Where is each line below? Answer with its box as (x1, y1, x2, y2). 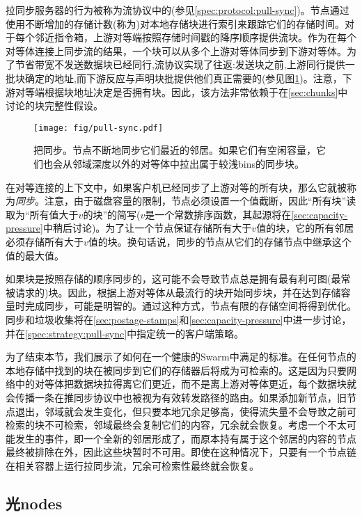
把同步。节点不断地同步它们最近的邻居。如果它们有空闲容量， (33, 143, 316, 157)
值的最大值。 (6, 248, 64, 262)
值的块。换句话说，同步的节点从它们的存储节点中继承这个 (88, 234, 352, 248)
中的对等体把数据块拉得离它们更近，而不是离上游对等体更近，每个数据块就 (15, 376, 356, 391)
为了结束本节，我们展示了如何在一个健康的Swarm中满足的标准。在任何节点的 (6, 349, 356, 364)
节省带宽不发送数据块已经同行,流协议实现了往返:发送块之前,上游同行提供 (15, 57, 345, 72)
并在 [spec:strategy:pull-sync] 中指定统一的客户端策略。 (6, 326, 244, 340)
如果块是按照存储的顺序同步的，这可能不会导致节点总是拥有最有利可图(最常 (6, 271, 351, 286)
